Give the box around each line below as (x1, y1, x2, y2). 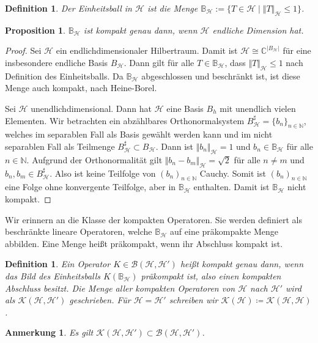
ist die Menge (147, 2, 198, 14)
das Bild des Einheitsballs (5, 269, 101, 282)
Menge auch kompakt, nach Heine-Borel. (5, 81, 157, 94)
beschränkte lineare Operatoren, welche (5, 225, 152, 238)
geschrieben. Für (69, 293, 131, 306)
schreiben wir (169, 293, 218, 306)
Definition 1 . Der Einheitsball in (5, 2, 132, 14)
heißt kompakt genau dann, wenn (180, 257, 304, 270)
